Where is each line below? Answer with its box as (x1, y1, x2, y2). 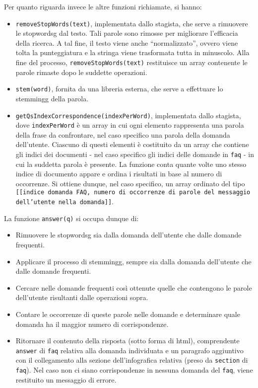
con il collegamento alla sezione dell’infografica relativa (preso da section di (15, 355, 248, 365)
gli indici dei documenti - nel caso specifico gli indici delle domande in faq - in (15, 149, 254, 159)
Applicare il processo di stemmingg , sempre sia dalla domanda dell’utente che (15, 256, 252, 266)
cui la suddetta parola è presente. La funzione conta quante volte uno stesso (15, 158, 247, 169)
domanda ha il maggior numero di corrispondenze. (15, 318, 169, 329)
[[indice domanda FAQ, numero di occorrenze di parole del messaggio (15, 189, 251, 196)
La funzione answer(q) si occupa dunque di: (4, 213, 139, 223)
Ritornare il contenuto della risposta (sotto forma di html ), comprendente (15, 335, 240, 346)
